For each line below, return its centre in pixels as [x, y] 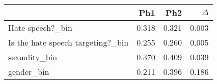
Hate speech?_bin [40, 28]
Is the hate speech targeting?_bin [69, 42]
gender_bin [29, 72]
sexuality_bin [33, 57]
